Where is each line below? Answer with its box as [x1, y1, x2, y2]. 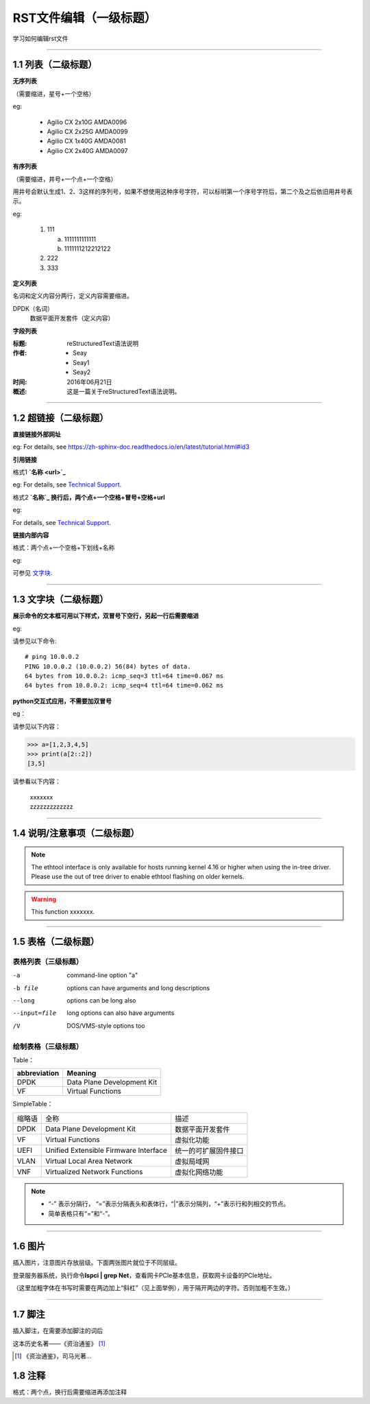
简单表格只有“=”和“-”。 [48, 1209, 114, 1217]
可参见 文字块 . [12, 569, 53, 577]
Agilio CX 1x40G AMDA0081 [47, 137, 126, 145]
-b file [12, 984, 39, 992]
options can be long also [66, 996, 136, 1005]
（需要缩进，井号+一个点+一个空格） [12, 175, 117, 183]
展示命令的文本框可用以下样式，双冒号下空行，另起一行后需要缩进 [12, 611, 199, 620]
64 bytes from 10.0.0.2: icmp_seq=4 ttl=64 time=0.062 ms [25, 681, 224, 690]
